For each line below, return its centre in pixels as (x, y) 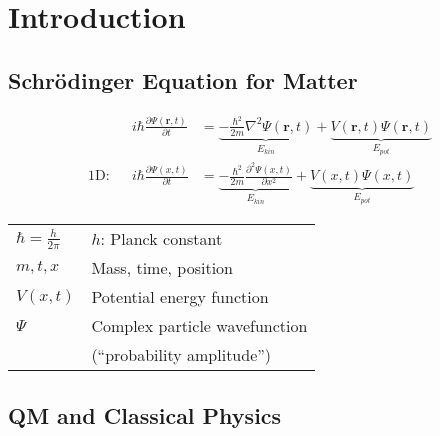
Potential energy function (180, 297)
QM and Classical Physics (145, 414)
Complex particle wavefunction (199, 326)
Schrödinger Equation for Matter (183, 79)
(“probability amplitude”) (181, 355)
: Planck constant (161, 239)
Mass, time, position (162, 268)
